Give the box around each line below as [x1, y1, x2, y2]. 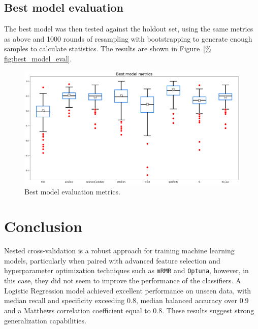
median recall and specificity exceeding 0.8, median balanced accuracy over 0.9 [4, 295, 249, 306]
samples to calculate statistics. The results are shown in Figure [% [4, 43, 211, 54]
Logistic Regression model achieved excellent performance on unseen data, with [4, 285, 251, 295]
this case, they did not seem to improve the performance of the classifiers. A [4, 275, 241, 286]
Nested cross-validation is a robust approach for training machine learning [4, 245, 235, 256]
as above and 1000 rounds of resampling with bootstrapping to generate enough [4, 33, 252, 44]
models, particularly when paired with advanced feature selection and [4, 255, 220, 266]
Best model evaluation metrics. [24, 186, 120, 196]
